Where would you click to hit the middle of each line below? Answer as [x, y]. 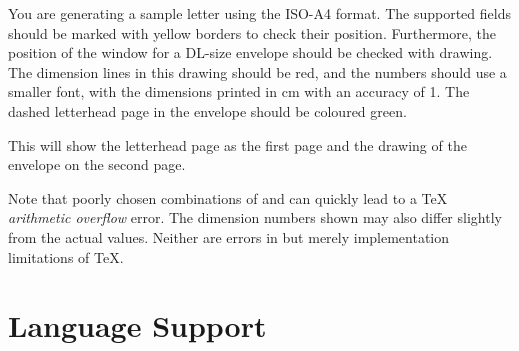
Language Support [137, 325]
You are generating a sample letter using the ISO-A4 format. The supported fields [259, 13]
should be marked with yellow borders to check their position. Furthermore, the [252, 32]
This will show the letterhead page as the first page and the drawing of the [237, 144]
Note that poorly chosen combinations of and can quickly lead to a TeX [228, 197]
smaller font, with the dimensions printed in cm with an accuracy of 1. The [239, 91]
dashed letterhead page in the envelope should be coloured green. [207, 110]
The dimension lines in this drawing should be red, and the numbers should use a [257, 71]
